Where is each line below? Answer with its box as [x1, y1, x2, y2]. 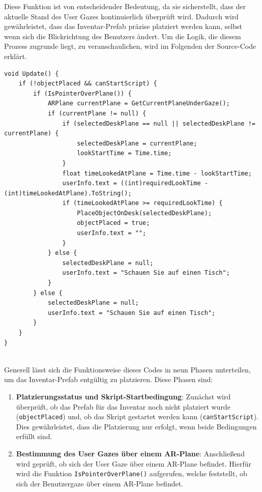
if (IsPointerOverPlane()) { [33, 90, 132, 97]
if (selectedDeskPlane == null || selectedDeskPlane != [62, 120, 255, 127]
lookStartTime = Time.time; [77, 150, 172, 157]
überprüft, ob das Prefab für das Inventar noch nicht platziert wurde [16, 401, 230, 412]
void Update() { [4, 70, 59, 77]
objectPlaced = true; [77, 219, 150, 227]
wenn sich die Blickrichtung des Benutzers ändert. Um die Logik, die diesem [4, 31, 241, 41]
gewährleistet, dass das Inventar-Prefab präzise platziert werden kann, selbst [4, 21, 243, 32]
